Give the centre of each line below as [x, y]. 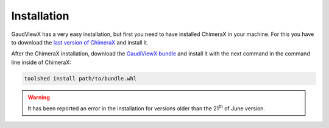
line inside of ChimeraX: [41, 62]
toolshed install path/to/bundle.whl [80, 78]
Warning [39, 97]
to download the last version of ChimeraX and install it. [80, 42]
